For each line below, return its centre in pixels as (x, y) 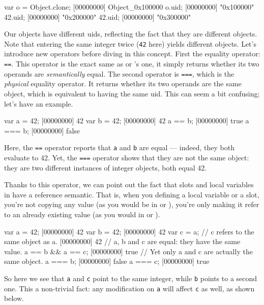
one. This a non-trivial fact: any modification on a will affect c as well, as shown (129, 288)
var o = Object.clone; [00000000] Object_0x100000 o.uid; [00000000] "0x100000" (129, 7)
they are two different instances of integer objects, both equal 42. (106, 167)
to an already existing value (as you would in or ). (82, 214)
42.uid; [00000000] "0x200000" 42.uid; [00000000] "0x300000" (98, 16)
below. (14, 298)
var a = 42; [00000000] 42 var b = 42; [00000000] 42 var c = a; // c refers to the (129, 231)
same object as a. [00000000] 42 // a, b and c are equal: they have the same (122, 241)
